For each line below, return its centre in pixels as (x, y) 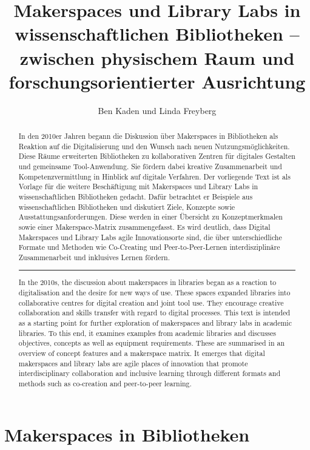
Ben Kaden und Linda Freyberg (157, 110)
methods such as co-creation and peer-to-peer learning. (105, 383)
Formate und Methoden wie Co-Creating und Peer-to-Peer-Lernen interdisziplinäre (149, 247)
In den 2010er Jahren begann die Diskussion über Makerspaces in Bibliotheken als (148, 136)
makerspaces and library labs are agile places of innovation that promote (133, 363)
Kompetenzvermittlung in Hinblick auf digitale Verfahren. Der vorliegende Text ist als (154, 176)
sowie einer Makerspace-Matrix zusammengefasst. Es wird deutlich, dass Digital (144, 227)
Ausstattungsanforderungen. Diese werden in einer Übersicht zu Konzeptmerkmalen (150, 217)
